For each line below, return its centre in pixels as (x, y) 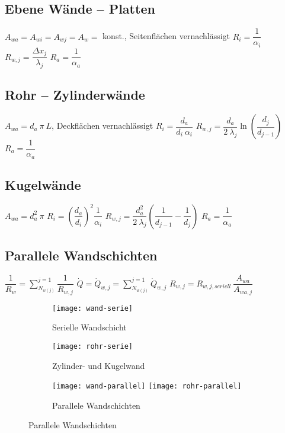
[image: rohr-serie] (93, 346)
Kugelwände (43, 185)
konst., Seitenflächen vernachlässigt (166, 36)
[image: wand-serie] (93, 308)
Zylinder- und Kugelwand (99, 365)
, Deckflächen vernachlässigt (103, 125)
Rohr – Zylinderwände (75, 95)
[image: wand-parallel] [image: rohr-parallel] (147, 386)
